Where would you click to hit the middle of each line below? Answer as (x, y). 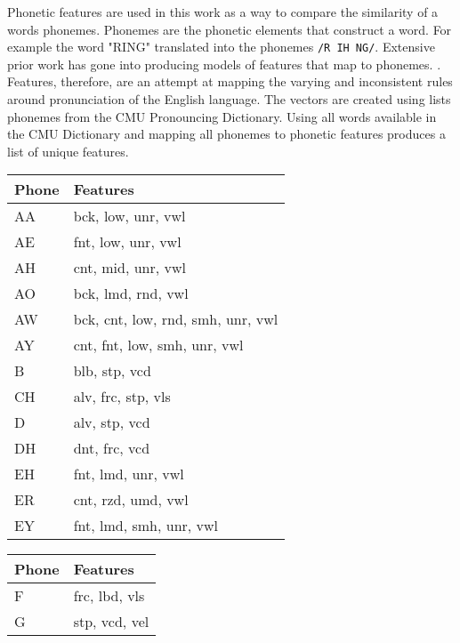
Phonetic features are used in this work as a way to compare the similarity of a (223, 12)
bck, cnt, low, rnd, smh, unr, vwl (176, 319)
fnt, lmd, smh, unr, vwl (146, 526)
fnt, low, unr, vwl (127, 242)
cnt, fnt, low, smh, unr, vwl (158, 345)
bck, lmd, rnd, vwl (131, 293)
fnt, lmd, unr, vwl (129, 474)
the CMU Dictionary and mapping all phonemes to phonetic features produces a (226, 134)
